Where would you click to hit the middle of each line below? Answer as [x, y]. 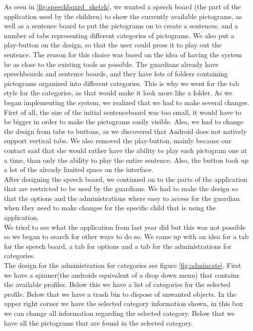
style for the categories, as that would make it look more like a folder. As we [118, 93]
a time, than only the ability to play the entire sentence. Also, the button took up [126, 160]
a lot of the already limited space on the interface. [79, 169]
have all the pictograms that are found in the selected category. [98, 322]
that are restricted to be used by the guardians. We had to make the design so [121, 188]
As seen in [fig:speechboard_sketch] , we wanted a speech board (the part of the [122, 6]
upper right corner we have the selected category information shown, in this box [124, 303]
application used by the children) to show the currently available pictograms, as [123, 16]
